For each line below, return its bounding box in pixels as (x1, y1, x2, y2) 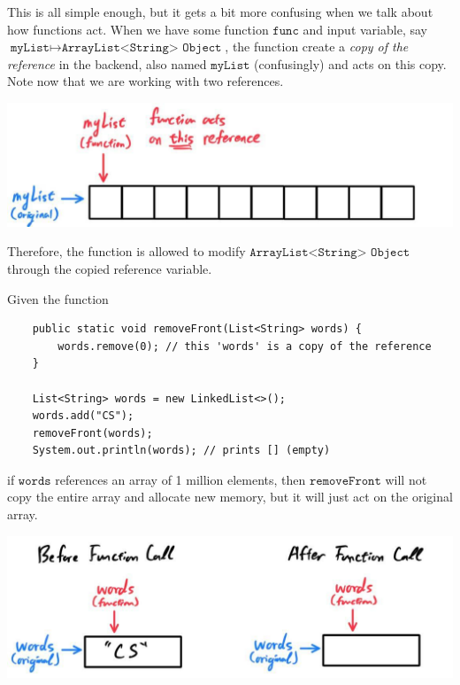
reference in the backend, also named (7, 54, 207, 73)
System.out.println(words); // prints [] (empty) (32, 444, 331, 457)
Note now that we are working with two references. (7, 72, 284, 90)
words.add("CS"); (32, 409, 134, 423)
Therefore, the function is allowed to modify (7, 242, 246, 261)
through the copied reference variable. (7, 259, 212, 277)
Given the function (7, 289, 109, 307)
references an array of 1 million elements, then (55, 470, 306, 488)
